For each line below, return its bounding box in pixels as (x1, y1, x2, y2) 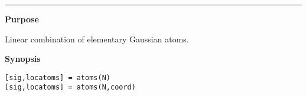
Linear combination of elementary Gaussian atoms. (5, 32, 189, 45)
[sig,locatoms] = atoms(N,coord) (5, 83, 136, 92)
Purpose (5, 13, 39, 25)
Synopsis (5, 52, 41, 65)
